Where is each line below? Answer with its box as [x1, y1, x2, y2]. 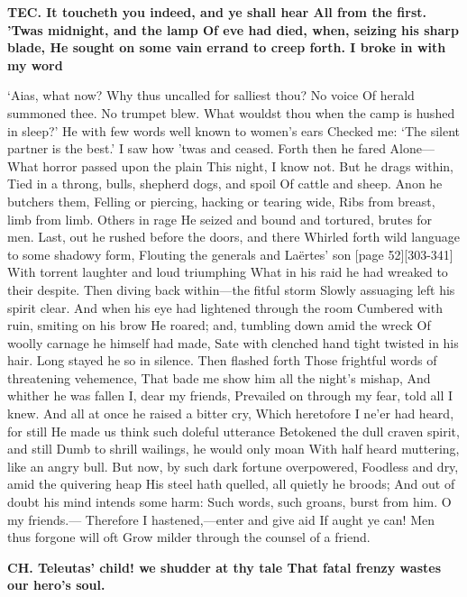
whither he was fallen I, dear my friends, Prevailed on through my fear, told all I [7, 386, 453, 405]
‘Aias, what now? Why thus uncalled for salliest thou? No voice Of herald [7, 86, 415, 105]
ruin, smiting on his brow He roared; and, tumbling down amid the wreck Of [7, 316, 431, 335]
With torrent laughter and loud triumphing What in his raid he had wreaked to [7, 262, 448, 281]
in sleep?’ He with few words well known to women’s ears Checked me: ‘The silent [7, 121, 461, 140]
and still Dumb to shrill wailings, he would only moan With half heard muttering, [7, 439, 460, 458]
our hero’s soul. [7, 575, 105, 594]
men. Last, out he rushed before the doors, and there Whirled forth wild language [7, 227, 460, 246]
